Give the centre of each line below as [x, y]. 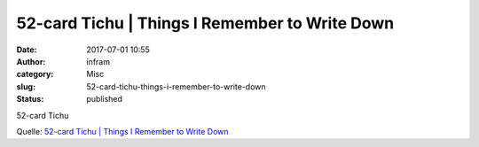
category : [35, 74]
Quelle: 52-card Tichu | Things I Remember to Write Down [122, 131]
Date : [27, 50]
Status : [30, 99]
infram [98, 61]
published [105, 99]
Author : [31, 61]
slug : [26, 86]
